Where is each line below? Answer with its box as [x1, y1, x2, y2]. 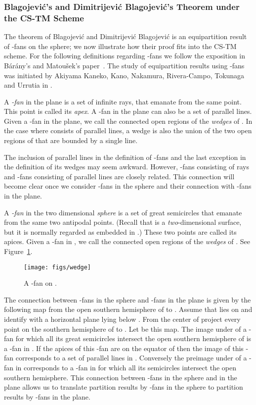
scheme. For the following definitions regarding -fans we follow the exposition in [4, 51, 245, 61]
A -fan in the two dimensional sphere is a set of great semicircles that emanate [4, 207, 242, 217]
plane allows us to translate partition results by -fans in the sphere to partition [4, 382, 243, 392]
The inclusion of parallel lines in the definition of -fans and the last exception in [4, 152, 246, 162]
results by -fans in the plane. [4, 391, 90, 402]
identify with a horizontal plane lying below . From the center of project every [4, 314, 241, 324]
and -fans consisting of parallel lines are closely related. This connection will [4, 171, 235, 181]
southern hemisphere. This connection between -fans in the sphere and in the [4, 372, 237, 382]
